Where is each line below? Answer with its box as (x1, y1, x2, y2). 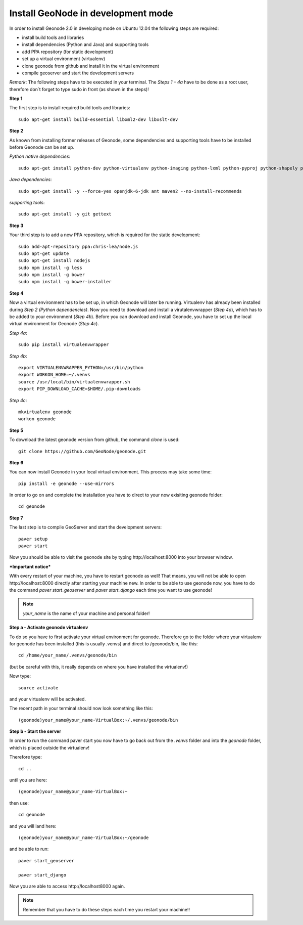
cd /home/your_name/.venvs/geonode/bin (18, 652, 117, 658)
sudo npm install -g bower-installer (18, 279, 112, 285)
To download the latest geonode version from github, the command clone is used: (9, 436, 180, 443)
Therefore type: (9, 754, 42, 760)
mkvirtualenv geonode (18, 409, 72, 415)
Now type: (9, 673, 31, 679)
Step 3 (9, 223, 24, 229)
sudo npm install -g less (18, 265, 83, 271)
